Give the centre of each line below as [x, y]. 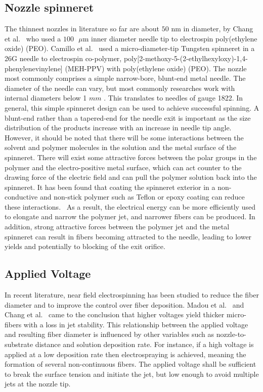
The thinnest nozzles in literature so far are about [82, 29]
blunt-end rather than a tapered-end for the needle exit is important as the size [128, 117]
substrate [19, 344]
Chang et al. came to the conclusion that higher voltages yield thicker [115, 314]
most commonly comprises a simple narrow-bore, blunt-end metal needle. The [125, 78]
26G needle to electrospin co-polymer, [63, 58]
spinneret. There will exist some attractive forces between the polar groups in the [131, 157]
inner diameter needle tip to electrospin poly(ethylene [174, 38]
